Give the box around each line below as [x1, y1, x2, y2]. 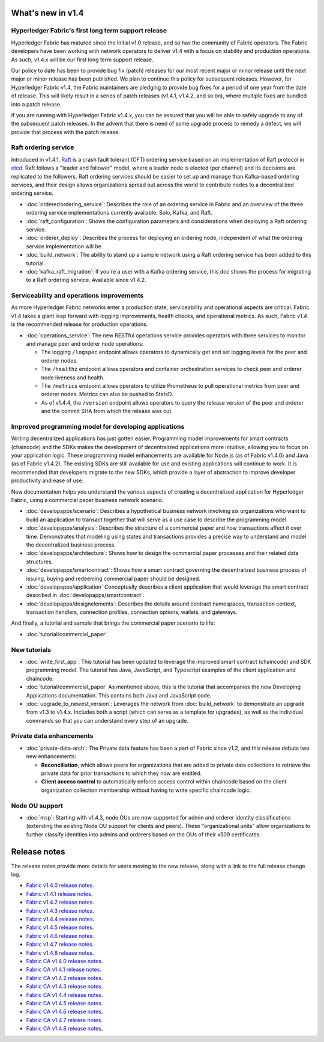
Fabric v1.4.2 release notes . [26, 899, 94, 906]
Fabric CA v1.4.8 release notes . [26, 1025, 103, 1032]
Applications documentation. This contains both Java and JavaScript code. [26, 691, 212, 699]
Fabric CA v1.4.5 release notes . [26, 999, 103, 1007]
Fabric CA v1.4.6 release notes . [26, 1008, 103, 1016]
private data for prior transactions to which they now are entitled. [41, 770, 202, 777]
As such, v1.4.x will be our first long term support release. [11, 56, 154, 63]
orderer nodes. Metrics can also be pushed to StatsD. [41, 391, 173, 398]
